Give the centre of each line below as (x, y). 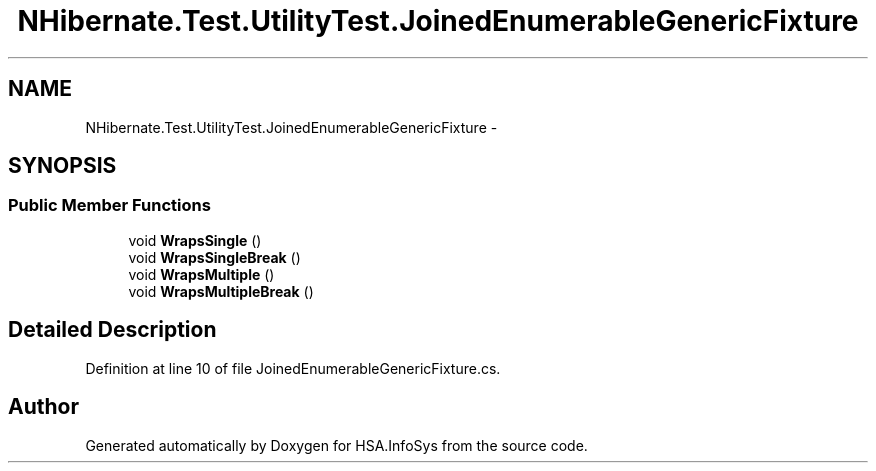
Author (43, 407)
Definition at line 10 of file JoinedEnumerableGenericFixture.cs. (293, 368)
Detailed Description (112, 330)
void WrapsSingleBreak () (214, 257)
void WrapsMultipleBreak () (221, 291)
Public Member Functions (109, 205)
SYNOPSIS (62, 166)
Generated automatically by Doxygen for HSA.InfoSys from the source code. (336, 445)
